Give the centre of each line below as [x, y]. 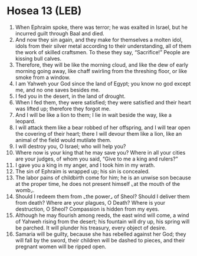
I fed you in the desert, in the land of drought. [70, 96]
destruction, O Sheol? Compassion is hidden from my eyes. [87, 209]
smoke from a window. [43, 77]
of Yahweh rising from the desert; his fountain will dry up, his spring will [102, 221]
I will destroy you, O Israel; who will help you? [70, 146]
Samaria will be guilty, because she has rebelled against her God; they [101, 234]
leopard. [25, 121]
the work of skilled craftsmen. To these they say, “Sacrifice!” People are [103, 52]
